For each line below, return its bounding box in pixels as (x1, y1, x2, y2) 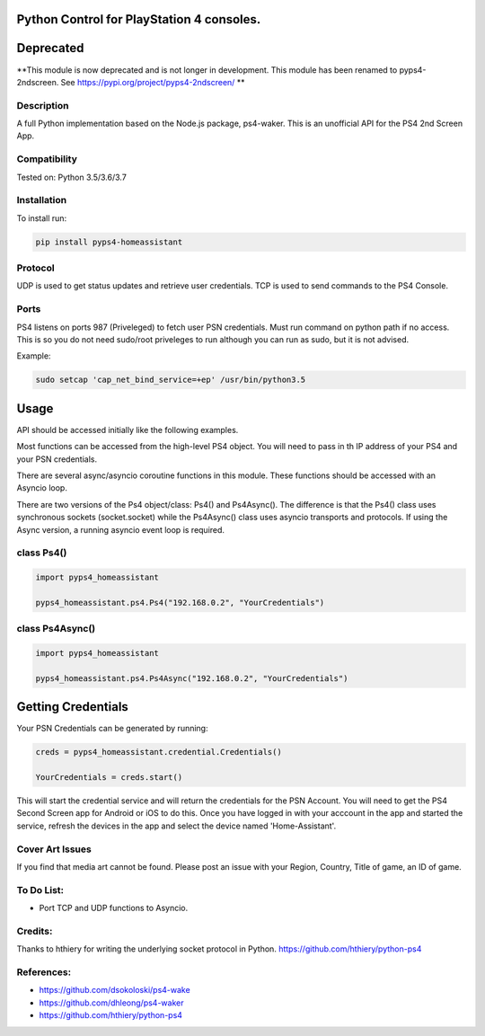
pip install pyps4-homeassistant (35, 236, 183, 247)
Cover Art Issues (16, 843, 92, 855)
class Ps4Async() (16, 623, 96, 635)
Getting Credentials (16, 699, 129, 714)
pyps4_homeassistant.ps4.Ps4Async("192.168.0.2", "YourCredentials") (35, 673, 348, 683)
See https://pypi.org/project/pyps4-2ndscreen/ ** (60, 76, 246, 87)
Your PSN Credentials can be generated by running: (16, 723, 208, 734)
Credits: (16, 925, 53, 937)
